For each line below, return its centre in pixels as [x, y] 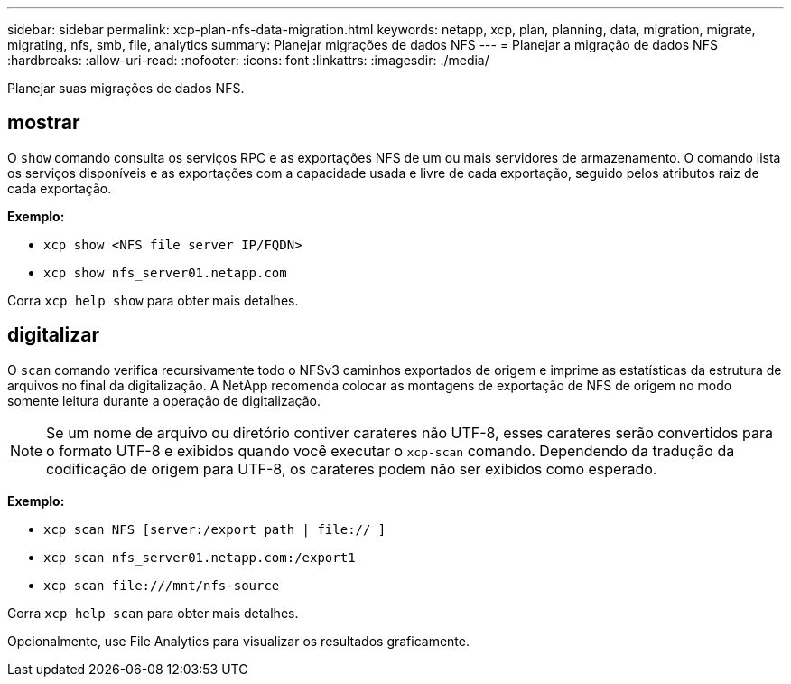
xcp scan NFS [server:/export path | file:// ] [215, 529]
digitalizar [54, 335]
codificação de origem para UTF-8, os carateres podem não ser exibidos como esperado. [352, 468]
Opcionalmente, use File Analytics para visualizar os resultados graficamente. [239, 641]
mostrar [44, 123]
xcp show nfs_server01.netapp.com [165, 272]
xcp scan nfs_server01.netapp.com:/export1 [200, 557]
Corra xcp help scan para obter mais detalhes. [153, 613]
